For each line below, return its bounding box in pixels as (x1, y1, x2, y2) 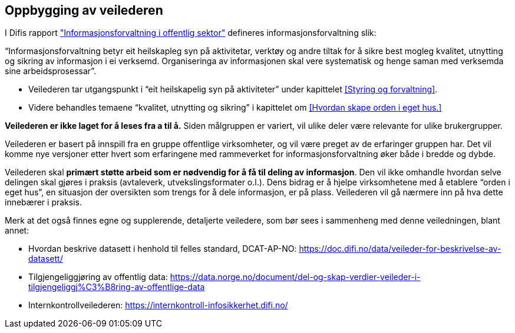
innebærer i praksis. (5, 197, 82, 208)
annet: (5, 225, 29, 236)
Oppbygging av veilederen (5, 3, 163, 18)
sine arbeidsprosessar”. (5, 66, 97, 76)
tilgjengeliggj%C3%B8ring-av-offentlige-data (28, 282, 205, 292)
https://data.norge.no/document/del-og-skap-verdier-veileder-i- (170, 272, 421, 282)
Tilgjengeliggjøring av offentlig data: (28, 272, 168, 282)
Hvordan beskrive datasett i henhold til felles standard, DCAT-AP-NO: (28, 244, 297, 254)
